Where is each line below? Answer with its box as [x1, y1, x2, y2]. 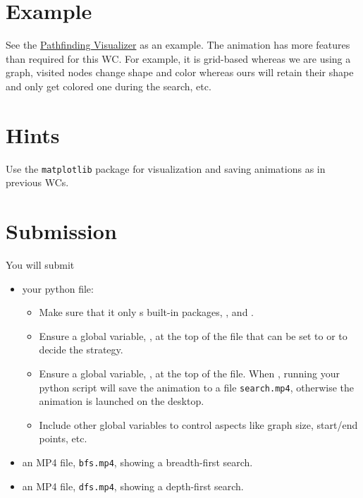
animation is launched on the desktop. [39, 394, 204, 408]
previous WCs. [6, 175, 69, 190]
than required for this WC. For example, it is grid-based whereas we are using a [6, 51, 351, 66]
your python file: [22, 281, 94, 296]
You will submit [6, 257, 75, 272]
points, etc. [39, 431, 87, 446]
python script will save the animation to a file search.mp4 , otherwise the [39, 379, 354, 394]
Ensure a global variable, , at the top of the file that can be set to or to [39, 328, 347, 343]
